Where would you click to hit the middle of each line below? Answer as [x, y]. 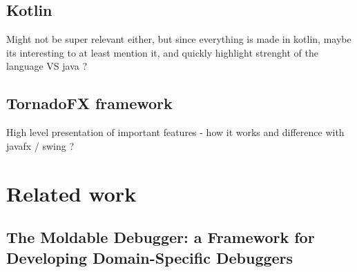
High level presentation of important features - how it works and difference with [175, 132]
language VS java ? [47, 66]
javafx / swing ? [40, 145]
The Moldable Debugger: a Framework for [161, 237]
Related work [71, 193]
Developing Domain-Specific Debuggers [150, 257]
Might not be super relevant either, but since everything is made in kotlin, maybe [179, 39]
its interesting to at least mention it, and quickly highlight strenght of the [162, 52]
